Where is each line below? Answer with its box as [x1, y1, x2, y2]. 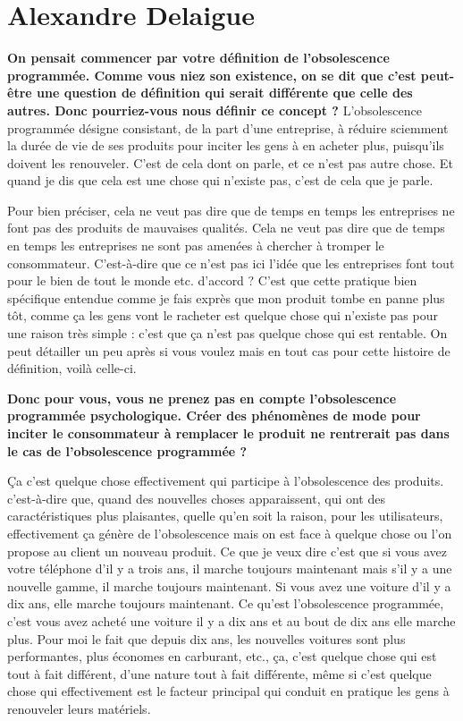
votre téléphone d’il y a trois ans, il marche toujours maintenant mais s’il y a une [7, 559, 452, 578]
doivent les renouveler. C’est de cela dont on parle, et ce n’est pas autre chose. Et [7, 153, 453, 172]
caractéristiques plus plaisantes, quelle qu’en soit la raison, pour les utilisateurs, [7, 506, 443, 525]
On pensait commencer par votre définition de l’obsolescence [7, 48, 390, 67]
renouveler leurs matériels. [7, 699, 151, 717]
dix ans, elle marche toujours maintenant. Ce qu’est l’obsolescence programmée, [7, 594, 444, 613]
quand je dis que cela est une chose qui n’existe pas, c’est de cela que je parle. [7, 171, 434, 190]
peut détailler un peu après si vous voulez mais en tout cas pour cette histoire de [7, 341, 450, 360]
